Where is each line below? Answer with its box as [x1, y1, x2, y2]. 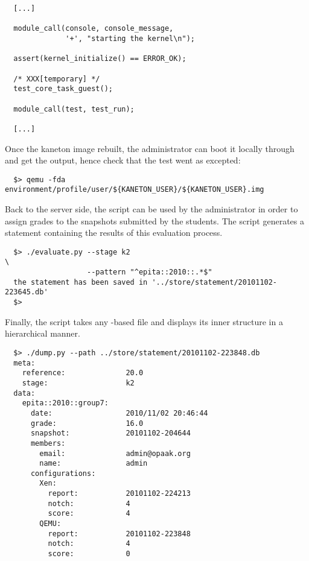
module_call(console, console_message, [13, 24, 174, 33]
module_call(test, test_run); [13, 104, 135, 113]
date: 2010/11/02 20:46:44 [30, 408, 208, 417]
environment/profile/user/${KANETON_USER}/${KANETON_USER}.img [5, 185, 264, 194]
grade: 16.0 [30, 419, 144, 428]
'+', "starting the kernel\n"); [65, 34, 195, 43]
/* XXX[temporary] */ [13, 74, 100, 83]
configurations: [30, 469, 96, 478]
